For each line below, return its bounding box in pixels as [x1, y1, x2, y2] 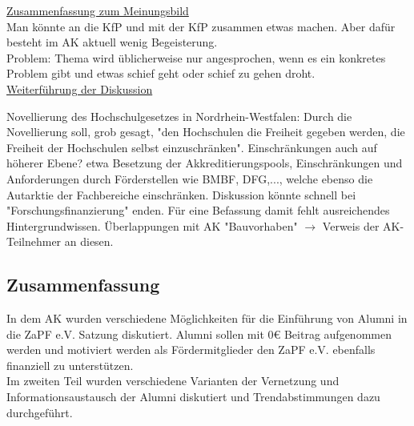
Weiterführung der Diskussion [6, 80, 153, 97]
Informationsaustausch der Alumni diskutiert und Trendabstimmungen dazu [6, 388, 380, 405]
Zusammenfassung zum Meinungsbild [6, 2, 189, 18]
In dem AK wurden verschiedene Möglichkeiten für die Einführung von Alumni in [6, 310, 408, 327]
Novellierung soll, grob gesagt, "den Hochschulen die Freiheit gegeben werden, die [6, 123, 405, 140]
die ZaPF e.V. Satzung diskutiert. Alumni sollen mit [6, 325, 264, 342]
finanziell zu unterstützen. [6, 356, 134, 373]
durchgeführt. [6, 404, 73, 420]
